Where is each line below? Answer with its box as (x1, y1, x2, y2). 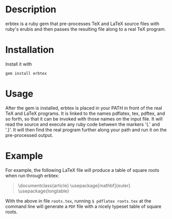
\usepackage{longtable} (17, 188, 69, 194)
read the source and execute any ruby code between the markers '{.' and (5, 121, 160, 127)
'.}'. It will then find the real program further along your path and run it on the (5, 127, 167, 133)
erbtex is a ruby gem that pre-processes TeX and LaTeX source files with (5, 21, 160, 27)
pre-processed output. (5, 132, 53, 138)
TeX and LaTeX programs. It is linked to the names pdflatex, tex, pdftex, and (5, 110, 165, 116)
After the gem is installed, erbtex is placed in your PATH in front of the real (5, 105, 163, 111)
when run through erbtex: (5, 172, 60, 178)
